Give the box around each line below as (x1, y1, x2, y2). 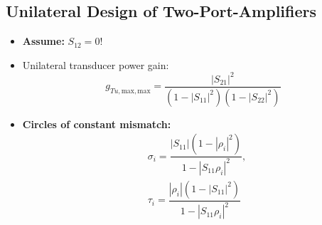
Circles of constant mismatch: (22, 116, 171, 131)
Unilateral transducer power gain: (22, 57, 169, 72)
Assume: (22, 33, 65, 48)
